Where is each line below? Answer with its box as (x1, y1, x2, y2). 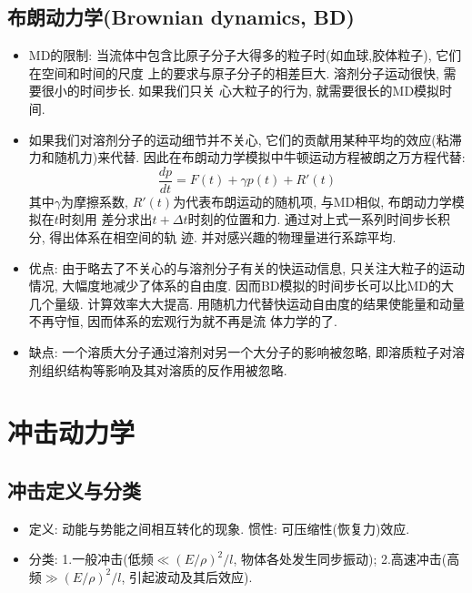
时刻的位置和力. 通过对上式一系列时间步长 (187, 210, 438, 229)
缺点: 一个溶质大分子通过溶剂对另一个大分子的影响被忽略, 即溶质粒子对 (28, 342, 452, 361)
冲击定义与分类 (7, 475, 141, 504)
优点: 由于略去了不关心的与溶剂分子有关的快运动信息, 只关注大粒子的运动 (28, 258, 465, 277)
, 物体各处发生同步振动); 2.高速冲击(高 (233, 549, 460, 568)
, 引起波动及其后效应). (121, 567, 253, 586)
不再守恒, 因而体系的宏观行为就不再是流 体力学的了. (28, 312, 337, 331)
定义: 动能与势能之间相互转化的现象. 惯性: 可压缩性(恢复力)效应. (28, 518, 410, 537)
